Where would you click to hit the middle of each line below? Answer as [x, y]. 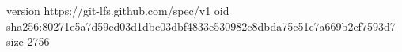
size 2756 [28, 41]
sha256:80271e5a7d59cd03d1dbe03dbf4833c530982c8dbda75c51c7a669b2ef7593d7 [201, 26]
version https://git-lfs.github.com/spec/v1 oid [118, 10]
